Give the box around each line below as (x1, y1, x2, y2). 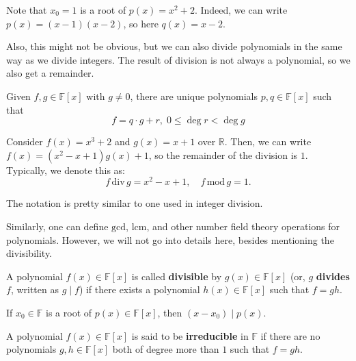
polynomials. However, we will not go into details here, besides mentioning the (6, 232, 334, 247)
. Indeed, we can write (194, 3, 288, 16)
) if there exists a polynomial (79, 282, 200, 297)
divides (316, 269, 350, 283)
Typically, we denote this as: (6, 162, 125, 177)
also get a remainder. (6, 66, 94, 80)
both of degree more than (112, 342, 219, 356)
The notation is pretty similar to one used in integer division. (6, 196, 263, 210)
